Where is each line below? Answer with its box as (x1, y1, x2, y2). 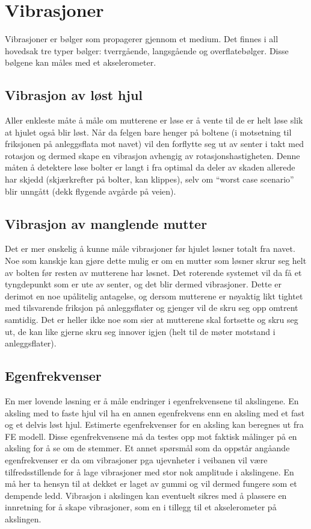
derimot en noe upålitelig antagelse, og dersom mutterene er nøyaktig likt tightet (5, 289, 303, 302)
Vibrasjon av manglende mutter (5, 214, 208, 233)
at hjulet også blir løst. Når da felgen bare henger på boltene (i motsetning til (5, 125, 292, 138)
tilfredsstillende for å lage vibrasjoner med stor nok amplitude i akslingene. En (5, 465, 294, 478)
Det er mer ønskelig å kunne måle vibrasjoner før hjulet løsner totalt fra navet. (5, 242, 295, 255)
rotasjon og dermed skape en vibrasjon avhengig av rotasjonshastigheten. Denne (5, 149, 300, 161)
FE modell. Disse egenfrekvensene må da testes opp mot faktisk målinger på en (5, 430, 297, 442)
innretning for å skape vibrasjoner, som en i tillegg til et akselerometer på (5, 501, 277, 513)
